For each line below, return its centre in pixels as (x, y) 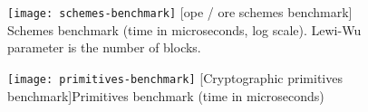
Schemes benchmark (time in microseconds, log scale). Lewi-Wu (184, 29)
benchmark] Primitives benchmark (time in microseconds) (166, 95)
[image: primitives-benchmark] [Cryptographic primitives (175, 77)
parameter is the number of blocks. (104, 47)
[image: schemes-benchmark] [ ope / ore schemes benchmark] (180, 12)
